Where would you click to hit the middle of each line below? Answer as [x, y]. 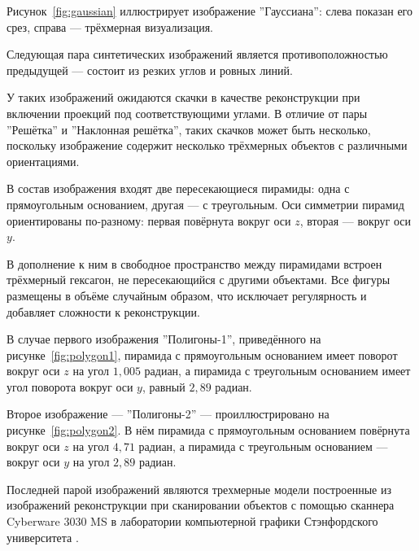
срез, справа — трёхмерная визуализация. [110, 26]
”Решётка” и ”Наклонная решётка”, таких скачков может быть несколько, [189, 129]
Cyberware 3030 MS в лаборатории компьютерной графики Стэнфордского [192, 521]
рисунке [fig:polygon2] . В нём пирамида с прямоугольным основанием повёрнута [208, 430]
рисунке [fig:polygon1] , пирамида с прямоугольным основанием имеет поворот [202, 354]
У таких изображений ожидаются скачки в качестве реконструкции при [183, 97]
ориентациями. [43, 161]
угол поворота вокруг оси [70, 386]
